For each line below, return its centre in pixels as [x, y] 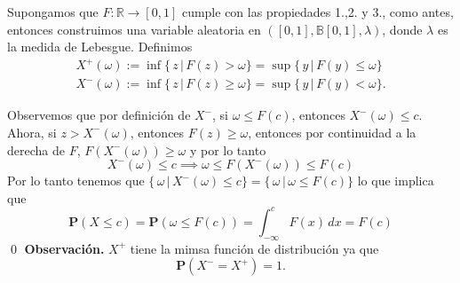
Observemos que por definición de [99, 115]
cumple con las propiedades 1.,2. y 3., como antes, [317, 12]
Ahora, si [32, 132]
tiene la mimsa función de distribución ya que [254, 248]
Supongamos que [53, 12]
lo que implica [396, 181]
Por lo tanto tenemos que [76, 181]
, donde [402, 29]
